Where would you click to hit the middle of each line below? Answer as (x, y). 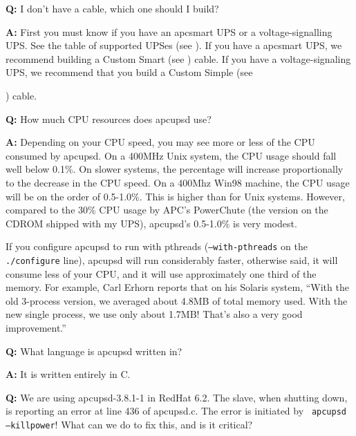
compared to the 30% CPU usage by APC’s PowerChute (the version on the (167, 210)
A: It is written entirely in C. (68, 374)
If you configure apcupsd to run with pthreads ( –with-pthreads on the (157, 246)
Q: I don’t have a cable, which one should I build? (112, 8)
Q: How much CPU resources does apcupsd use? (109, 119)
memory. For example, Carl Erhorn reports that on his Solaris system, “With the (177, 287)
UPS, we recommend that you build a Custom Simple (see (129, 72)
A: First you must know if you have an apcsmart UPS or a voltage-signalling (169, 31)
